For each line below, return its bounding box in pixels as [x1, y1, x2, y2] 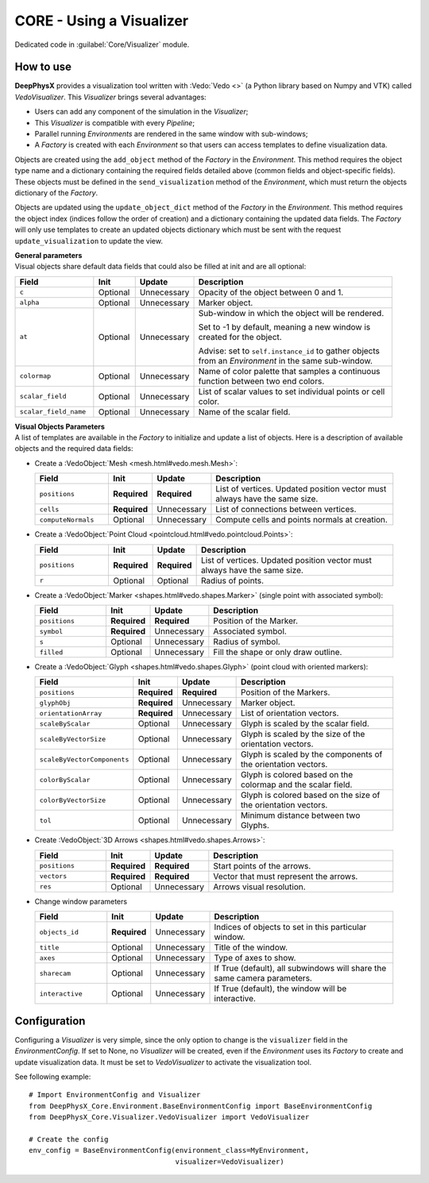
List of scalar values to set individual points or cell [198, 386, 385, 397]
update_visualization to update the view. [14, 236, 163, 245]
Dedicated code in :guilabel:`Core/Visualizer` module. [14, 40, 190, 49]
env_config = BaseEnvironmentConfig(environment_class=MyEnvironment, [29, 1146, 310, 1155]
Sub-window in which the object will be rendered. [198, 307, 385, 318]
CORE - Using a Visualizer [14, 12, 189, 29]
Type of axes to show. [214, 953, 296, 964]
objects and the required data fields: [14, 444, 134, 453]
